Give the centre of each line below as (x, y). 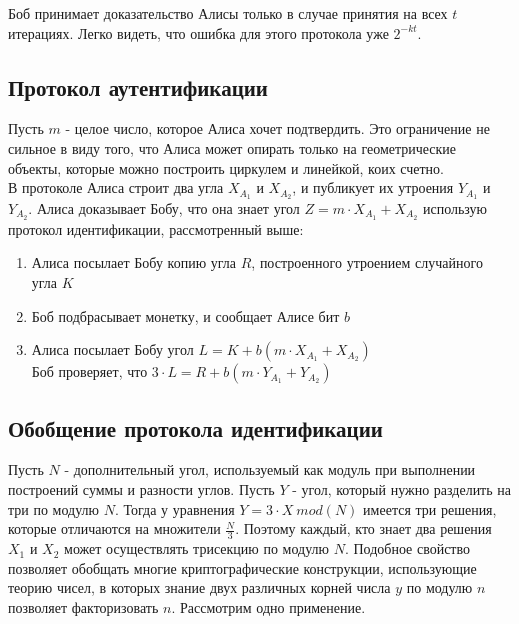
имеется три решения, (430, 508)
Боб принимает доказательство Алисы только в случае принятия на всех (228, 13)
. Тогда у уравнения (174, 508)
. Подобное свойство (407, 548)
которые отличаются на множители (114, 528)
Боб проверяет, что (89, 371)
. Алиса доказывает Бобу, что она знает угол (164, 208)
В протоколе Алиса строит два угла (116, 187)
